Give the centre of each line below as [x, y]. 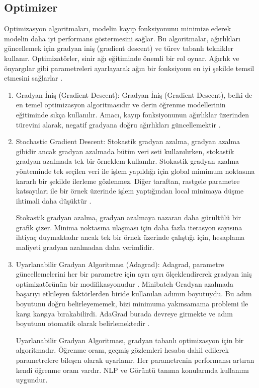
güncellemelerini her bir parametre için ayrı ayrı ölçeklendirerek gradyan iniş [134, 274]
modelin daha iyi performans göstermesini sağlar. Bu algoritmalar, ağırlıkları [122, 38]
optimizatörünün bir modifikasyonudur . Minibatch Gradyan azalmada [124, 283]
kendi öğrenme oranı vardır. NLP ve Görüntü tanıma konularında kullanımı [132, 370]
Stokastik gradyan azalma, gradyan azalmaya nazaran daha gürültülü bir [128, 217]
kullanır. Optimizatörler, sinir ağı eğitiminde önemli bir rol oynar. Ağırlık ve [122, 58]
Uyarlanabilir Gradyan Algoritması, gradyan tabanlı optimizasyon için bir [130, 340]
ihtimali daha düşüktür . [54, 200]
